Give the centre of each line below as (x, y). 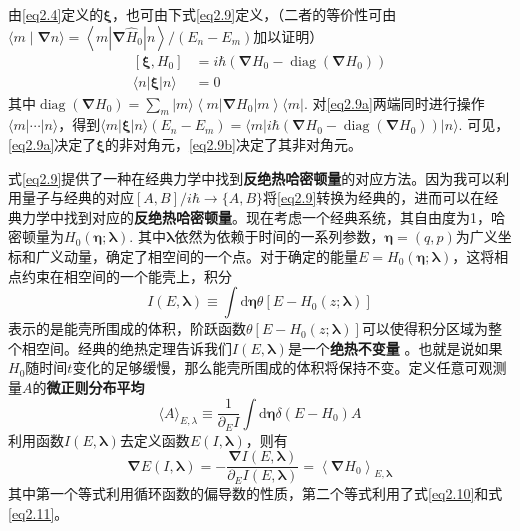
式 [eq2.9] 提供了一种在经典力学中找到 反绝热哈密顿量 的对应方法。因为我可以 (252, 177)
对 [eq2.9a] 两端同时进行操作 (398, 102)
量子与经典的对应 (77, 197)
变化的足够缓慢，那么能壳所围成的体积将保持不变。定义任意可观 (282, 367)
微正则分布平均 (95, 386)
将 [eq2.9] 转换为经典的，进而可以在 (374, 197)
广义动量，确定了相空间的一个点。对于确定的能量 (196, 256)
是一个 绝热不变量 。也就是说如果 (395, 347)
